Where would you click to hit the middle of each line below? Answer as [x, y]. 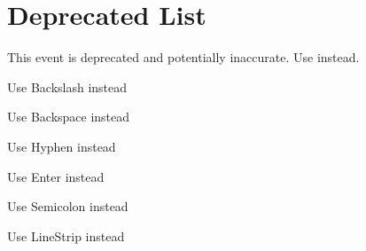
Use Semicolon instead [68, 206]
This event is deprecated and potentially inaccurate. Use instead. [183, 57]
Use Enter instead [56, 176]
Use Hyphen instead [62, 146]
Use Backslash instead [67, 86]
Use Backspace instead [69, 117]
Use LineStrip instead [66, 235]
